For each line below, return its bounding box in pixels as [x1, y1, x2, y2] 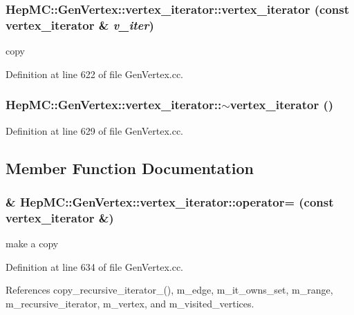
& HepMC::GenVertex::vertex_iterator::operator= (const [6, 193, 334, 210]
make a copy [6, 236, 59, 251]
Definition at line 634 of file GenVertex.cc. [6, 259, 184, 274]
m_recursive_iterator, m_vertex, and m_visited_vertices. [6, 296, 254, 310]
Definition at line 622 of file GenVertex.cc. [6, 66, 184, 81]
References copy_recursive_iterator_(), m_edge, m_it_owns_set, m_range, [6, 283, 333, 297]
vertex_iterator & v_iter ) [6, 16, 154, 33]
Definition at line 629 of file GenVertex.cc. [6, 123, 184, 137]
